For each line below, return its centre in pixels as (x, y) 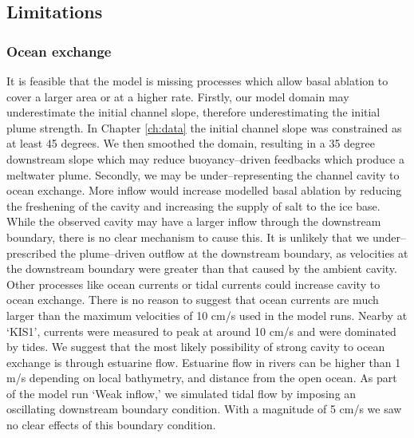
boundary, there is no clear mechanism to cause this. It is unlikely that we (188, 237)
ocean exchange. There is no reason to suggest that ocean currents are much (193, 300)
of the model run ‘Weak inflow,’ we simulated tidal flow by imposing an (181, 393)
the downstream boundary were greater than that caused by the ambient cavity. (202, 268)
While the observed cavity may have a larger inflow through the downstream (194, 221)
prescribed (32, 253)
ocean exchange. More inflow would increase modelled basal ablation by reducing (204, 190)
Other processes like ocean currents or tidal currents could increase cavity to (193, 284)
